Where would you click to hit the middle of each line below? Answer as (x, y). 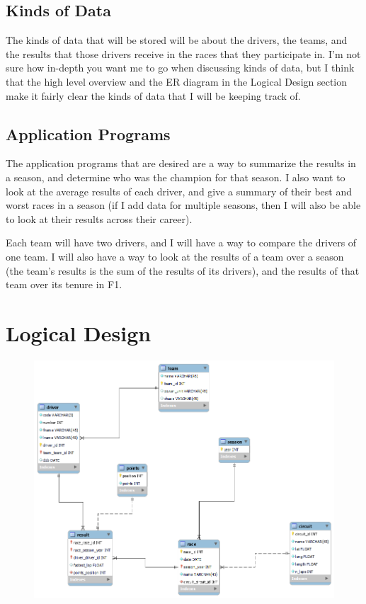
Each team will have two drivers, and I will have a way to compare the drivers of (181, 243)
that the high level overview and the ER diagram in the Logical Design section (177, 81)
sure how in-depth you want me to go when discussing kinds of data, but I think (180, 68)
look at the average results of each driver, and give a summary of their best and (179, 191)
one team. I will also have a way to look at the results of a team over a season (175, 256)
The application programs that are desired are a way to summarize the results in (181, 163)
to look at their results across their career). (99, 218)
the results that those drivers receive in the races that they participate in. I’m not (183, 53)
